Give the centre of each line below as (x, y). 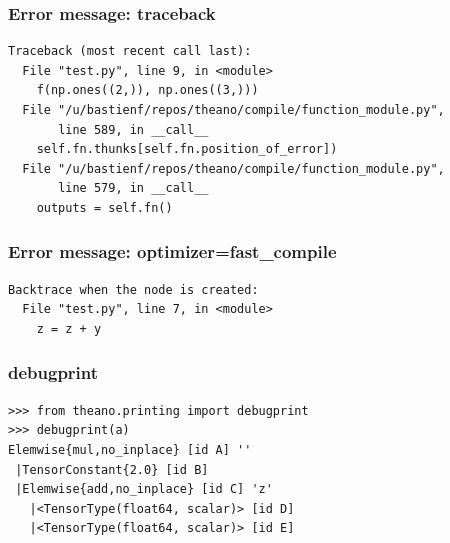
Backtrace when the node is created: (133, 289)
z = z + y (69, 328)
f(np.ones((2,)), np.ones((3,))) (147, 90)
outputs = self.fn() (104, 207)
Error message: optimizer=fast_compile (172, 251)
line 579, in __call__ (133, 188)
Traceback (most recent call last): (130, 51)
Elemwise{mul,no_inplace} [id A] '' (130, 449)
